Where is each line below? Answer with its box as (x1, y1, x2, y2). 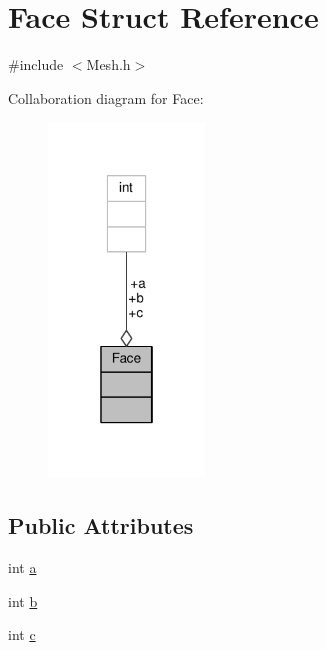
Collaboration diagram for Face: (8, 87, 204, 108)
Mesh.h (86, 54, 131, 75)
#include (8, 54, 64, 75)
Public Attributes (8, 510, 194, 541)
